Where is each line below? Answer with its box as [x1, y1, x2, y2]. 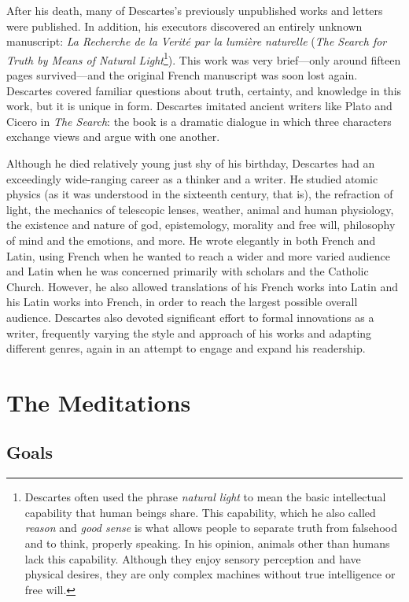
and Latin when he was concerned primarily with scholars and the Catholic [6, 263, 369, 279]
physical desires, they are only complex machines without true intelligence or [24, 566, 396, 582]
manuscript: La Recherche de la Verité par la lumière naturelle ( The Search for [6, 33, 387, 50]
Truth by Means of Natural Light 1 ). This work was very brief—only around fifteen [6, 49, 401, 68]
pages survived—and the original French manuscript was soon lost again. [6, 67, 358, 83]
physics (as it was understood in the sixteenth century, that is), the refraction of [6, 186, 393, 202]
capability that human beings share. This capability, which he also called [24, 504, 376, 520]
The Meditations [6, 386, 191, 418]
